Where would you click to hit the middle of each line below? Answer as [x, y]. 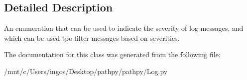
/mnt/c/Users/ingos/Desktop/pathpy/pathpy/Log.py [86, 71]
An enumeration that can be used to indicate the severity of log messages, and [124, 28]
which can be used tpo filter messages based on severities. [92, 38]
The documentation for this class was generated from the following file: [112, 54]
